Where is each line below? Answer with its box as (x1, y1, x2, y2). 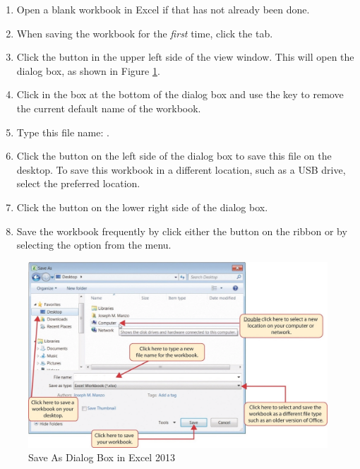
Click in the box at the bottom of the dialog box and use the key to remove (16, 87, 344, 102)
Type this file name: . (16, 124, 109, 139)
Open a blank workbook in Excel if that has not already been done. (16, 2, 310, 16)
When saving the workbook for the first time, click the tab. (16, 25, 273, 40)
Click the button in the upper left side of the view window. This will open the (16, 49, 354, 64)
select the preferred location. (16, 176, 140, 191)
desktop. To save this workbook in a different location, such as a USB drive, (16, 162, 346, 177)
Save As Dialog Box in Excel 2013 (28, 450, 175, 465)
